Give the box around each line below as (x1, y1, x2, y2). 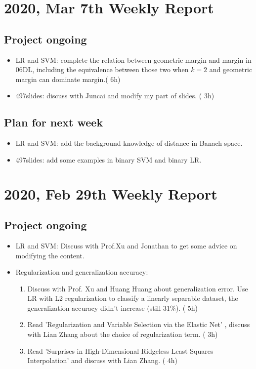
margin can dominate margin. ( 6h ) (15, 74, 121, 84)
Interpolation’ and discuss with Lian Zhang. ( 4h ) (27, 355, 178, 366)
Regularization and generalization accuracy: (15, 267, 148, 277)
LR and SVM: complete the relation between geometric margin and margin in (15, 54, 252, 65)
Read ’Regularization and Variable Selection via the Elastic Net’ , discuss (27, 319, 250, 329)
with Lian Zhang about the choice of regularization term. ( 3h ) (27, 329, 218, 339)
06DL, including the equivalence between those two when (15, 64, 189, 75)
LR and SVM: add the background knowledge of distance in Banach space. (15, 138, 243, 148)
